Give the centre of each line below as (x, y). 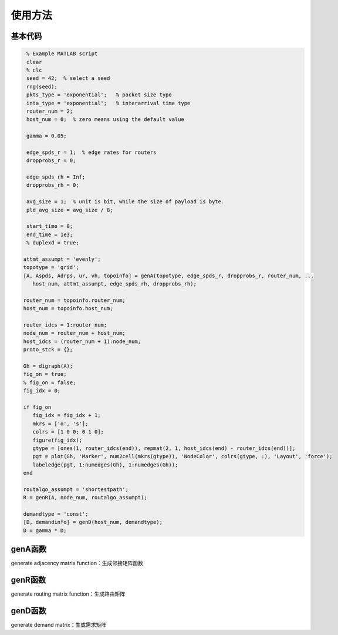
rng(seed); (42, 86)
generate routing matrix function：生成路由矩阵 (68, 594)
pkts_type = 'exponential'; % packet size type (99, 95)
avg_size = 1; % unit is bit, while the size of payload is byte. (126, 202)
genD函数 (29, 611)
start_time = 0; (50, 226)
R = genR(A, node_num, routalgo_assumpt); (85, 498)
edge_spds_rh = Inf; (56, 177)
